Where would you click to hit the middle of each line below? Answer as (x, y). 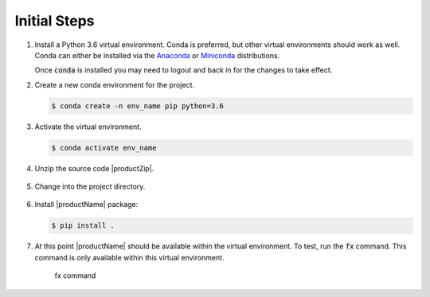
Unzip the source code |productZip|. (94, 168)
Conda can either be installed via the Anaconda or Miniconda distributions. (157, 55)
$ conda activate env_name (104, 148)
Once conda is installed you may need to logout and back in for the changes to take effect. (184, 70)
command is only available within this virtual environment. (129, 257)
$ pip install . (83, 226)
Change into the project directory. (90, 186)
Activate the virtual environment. (88, 127)
